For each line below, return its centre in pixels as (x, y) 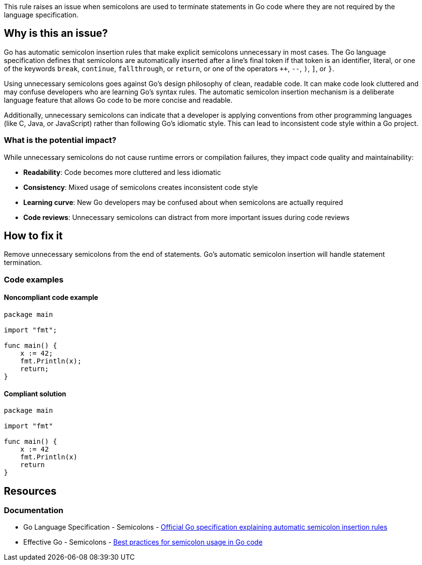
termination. (23, 263)
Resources (30, 491)
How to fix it (33, 236)
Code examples (34, 279)
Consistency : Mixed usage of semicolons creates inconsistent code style (141, 187)
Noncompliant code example (51, 298)
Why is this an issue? (56, 33)
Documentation (34, 510)
